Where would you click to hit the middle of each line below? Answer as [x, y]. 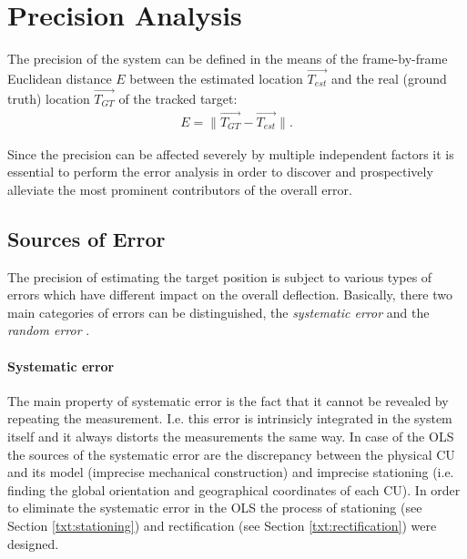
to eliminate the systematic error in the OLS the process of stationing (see [215, 508]
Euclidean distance [60, 78]
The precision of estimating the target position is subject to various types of [220, 276]
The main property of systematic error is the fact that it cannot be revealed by [228, 400]
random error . [49, 330]
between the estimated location [216, 78]
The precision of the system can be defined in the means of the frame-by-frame [228, 59]
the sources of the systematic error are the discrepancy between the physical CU [231, 454]
